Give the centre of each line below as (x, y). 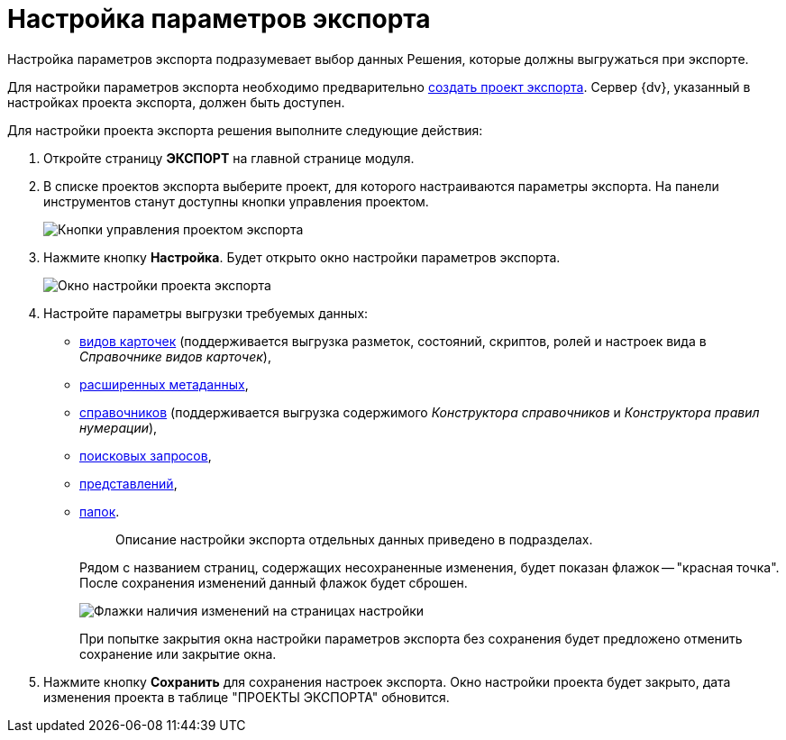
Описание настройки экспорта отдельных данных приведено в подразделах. (354, 539)
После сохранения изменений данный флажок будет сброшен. (274, 582)
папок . (100, 511)
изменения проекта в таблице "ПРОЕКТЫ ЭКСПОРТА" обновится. (247, 697)
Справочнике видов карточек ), (175, 356)
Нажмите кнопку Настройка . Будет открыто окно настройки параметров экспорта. (302, 257)
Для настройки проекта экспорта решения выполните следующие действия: (245, 130)
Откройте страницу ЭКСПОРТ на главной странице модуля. (229, 158)
